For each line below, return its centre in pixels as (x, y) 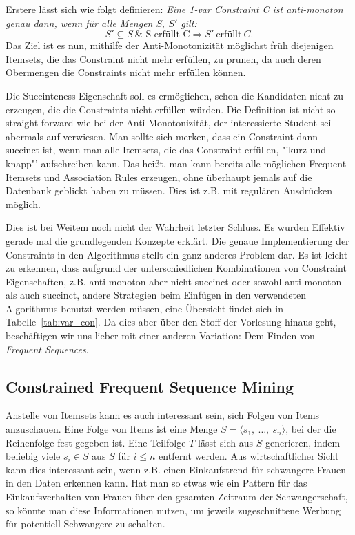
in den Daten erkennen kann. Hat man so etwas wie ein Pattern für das (156, 483)
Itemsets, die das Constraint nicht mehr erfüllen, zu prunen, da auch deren (163, 58)
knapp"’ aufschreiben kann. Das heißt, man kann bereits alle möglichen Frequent (176, 163)
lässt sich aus (225, 442)
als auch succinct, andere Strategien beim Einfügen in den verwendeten (156, 295)
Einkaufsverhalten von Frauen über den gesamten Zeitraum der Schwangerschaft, (177, 497)
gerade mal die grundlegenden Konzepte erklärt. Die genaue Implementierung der (177, 240)
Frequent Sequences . (47, 349)
